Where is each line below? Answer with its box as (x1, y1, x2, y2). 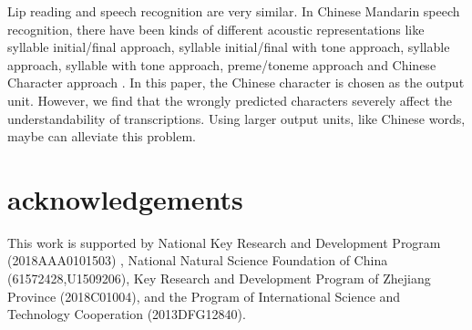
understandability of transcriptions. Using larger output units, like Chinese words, (7, 108, 466, 128)
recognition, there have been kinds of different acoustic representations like (7, 19, 425, 38)
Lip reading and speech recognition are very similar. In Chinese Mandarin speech (7, 2, 460, 20)
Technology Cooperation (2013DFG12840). (7, 304, 246, 324)
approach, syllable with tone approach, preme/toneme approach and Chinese (7, 55, 436, 74)
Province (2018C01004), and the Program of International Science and (7, 286, 401, 305)
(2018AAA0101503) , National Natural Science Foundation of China (7, 251, 388, 270)
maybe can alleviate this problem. (7, 127, 197, 146)
